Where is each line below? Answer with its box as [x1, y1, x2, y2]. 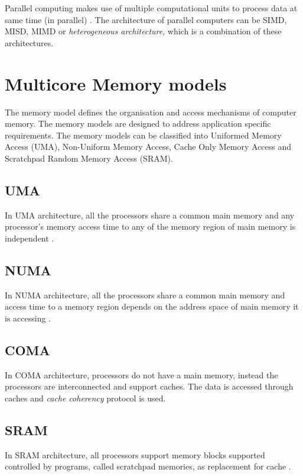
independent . [5, 231, 54, 244]
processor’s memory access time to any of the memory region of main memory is [5, 220, 296, 233]
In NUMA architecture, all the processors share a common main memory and [5, 288, 285, 301]
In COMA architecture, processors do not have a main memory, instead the [5, 368, 278, 381]
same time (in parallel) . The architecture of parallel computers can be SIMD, [5, 13, 287, 25]
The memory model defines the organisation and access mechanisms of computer [5, 105, 297, 118]
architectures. [5, 36, 54, 49]
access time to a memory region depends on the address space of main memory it [5, 300, 299, 313]
